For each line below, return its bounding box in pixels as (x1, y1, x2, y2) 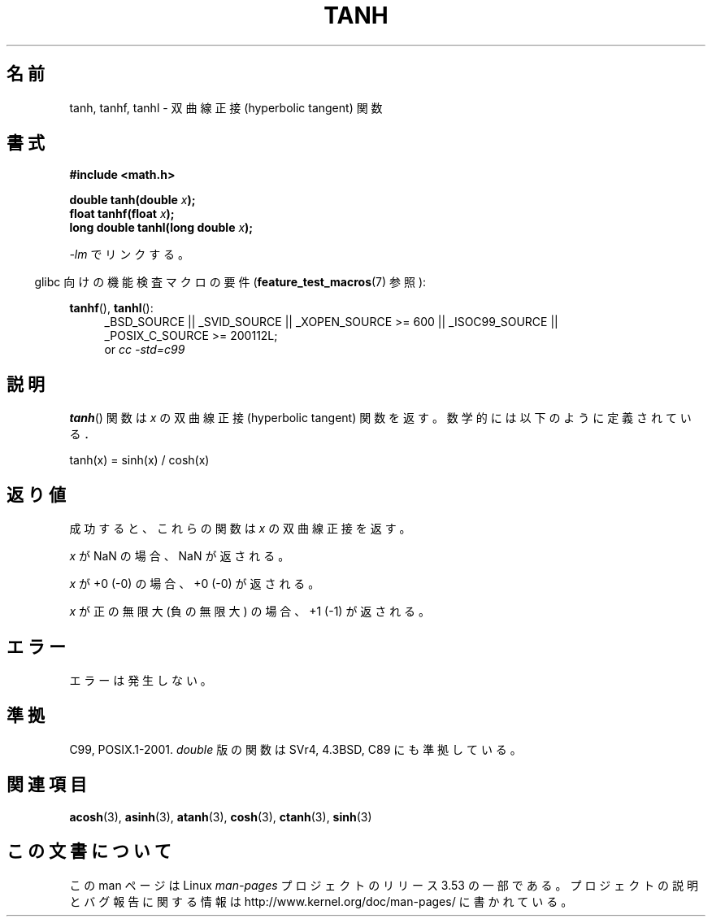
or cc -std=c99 (104, 342, 185, 357)
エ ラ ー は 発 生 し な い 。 (69, 673, 212, 687)
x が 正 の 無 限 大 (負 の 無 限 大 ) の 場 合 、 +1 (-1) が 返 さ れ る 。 (69, 604, 431, 619)
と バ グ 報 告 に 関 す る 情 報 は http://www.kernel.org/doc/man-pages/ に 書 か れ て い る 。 (69, 894, 573, 908)
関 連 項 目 (7, 774, 87, 795)
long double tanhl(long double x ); (69, 220, 254, 235)
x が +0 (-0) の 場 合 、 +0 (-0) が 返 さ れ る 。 (69, 577, 320, 591)
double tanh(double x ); (69, 193, 196, 207)
